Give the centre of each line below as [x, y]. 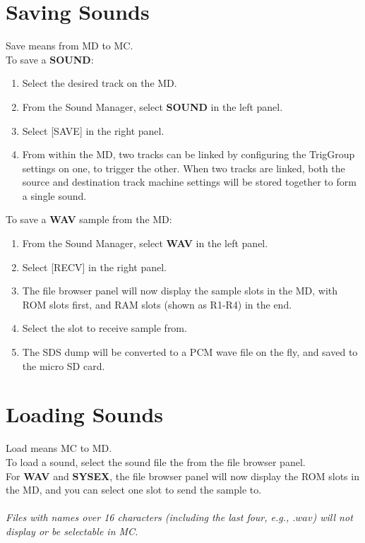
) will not [333, 517]
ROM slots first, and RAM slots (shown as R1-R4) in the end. [157, 304]
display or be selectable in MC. [72, 531]
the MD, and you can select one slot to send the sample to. [134, 490]
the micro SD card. [64, 365]
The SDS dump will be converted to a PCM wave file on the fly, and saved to [190, 352]
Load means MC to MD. [59, 448]
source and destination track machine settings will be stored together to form [189, 182]
